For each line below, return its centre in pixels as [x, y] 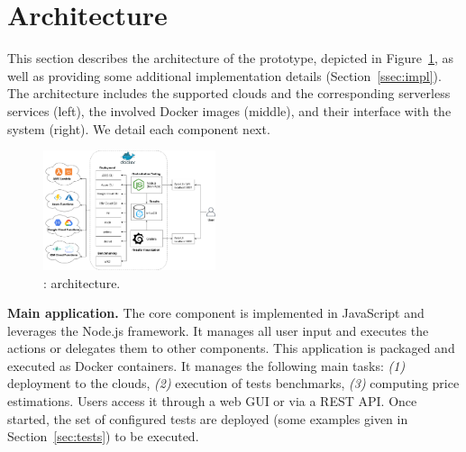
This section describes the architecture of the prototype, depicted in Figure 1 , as [231, 58]
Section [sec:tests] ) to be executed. [103, 436]
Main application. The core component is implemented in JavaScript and [216, 313]
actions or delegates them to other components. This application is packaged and [231, 348]
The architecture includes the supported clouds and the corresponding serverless [229, 93]
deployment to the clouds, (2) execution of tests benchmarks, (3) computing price [233, 383]
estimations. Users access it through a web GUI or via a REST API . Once [212, 401]
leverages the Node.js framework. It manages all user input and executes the [218, 330]
